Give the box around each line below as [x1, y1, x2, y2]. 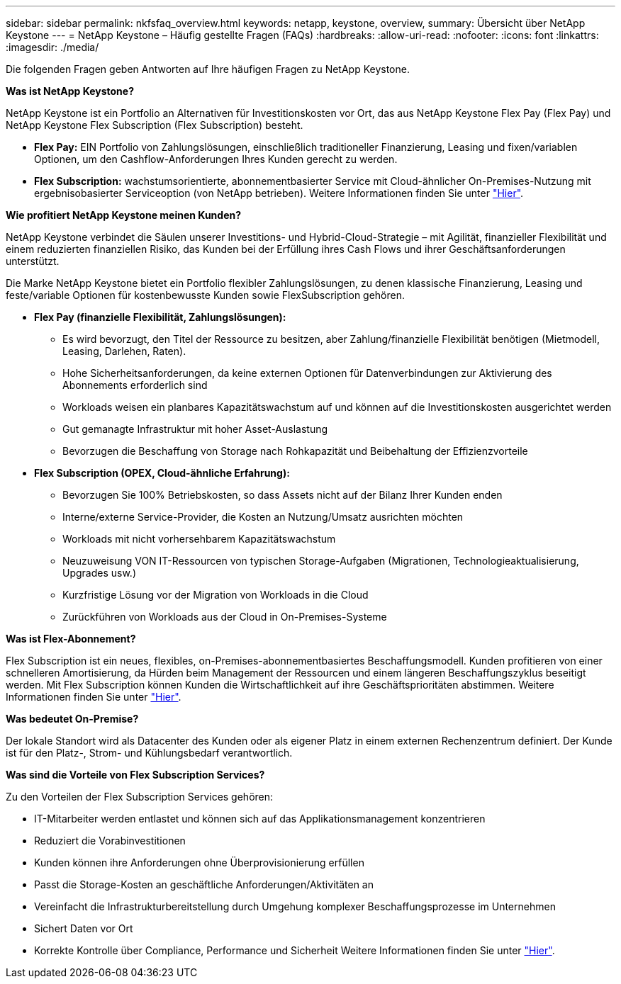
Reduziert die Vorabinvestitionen [34, 835, 186, 847]
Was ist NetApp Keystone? [6, 85, 134, 97]
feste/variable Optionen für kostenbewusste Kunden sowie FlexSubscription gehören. [6, 289, 405, 301]
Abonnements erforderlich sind [62, 379, 208, 391]
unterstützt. [6, 255, 60, 267]
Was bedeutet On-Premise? [6, 713, 139, 725]
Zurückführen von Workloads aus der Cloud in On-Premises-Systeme [62, 611, 387, 623]
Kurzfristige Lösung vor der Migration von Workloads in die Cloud [62, 589, 369, 601]
